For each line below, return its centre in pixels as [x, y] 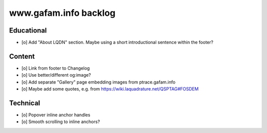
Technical [25, 103]
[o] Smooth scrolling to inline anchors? [61, 122]
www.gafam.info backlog [62, 13]
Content [22, 56]
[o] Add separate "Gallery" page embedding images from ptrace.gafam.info [98, 82]
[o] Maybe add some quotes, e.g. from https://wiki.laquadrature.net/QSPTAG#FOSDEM [110, 89]
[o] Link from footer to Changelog [56, 68]
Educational [28, 30]
